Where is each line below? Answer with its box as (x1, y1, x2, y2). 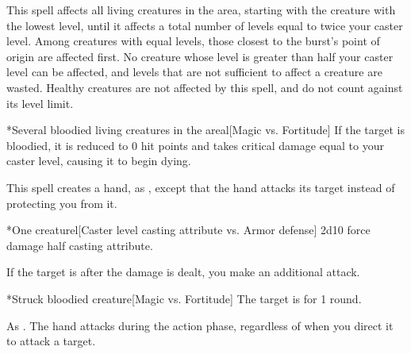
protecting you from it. (6, 194, 117, 211)
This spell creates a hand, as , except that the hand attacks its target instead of (6, 179, 395, 195)
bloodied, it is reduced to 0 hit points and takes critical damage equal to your (6, 137, 384, 153)
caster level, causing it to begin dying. (6, 152, 191, 169)
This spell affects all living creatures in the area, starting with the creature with (6, 2, 396, 17)
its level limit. (6, 94, 74, 111)
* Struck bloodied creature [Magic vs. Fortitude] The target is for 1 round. (6, 290, 362, 306)
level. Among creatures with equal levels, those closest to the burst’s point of (6, 33, 380, 49)
